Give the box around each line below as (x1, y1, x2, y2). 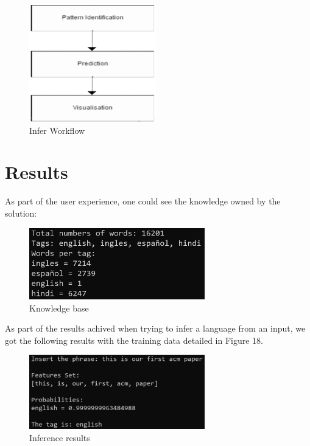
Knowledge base (29, 301, 89, 314)
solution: (5, 206, 37, 219)
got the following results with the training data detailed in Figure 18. (5, 333, 264, 346)
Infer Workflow (29, 124, 85, 136)
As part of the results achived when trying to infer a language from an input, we (5, 322, 306, 335)
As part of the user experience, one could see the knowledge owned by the (5, 195, 281, 207)
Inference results (29, 431, 90, 444)
